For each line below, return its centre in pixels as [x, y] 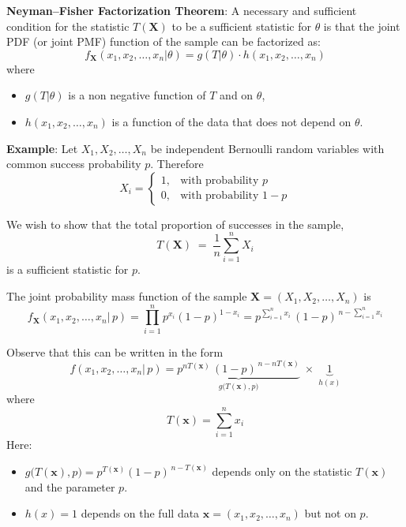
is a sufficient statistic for [68, 269]
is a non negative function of [137, 95]
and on [237, 95]
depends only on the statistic [282, 471]
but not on [330, 513]
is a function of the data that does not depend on [231, 121]
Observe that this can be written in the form [115, 351]
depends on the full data [140, 513]
